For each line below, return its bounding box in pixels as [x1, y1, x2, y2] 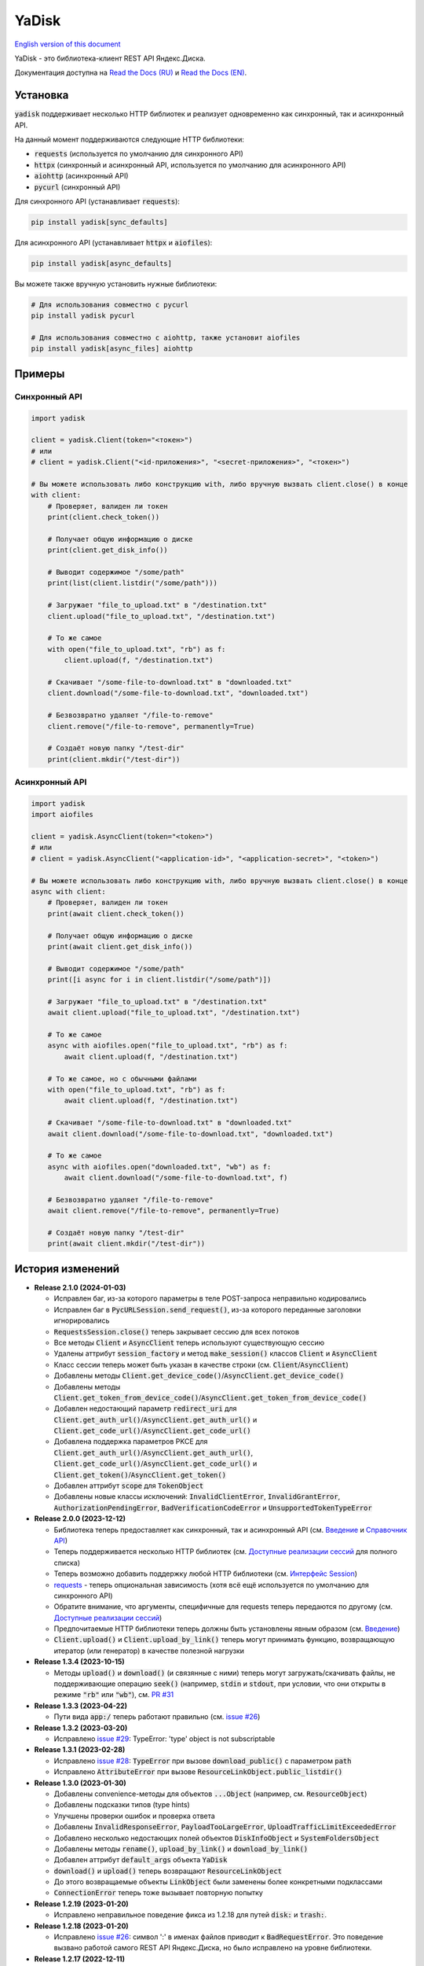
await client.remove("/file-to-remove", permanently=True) [47, 1206, 280, 1215]
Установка [14, 89, 69, 102]
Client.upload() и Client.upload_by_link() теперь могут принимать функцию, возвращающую [53, 1635, 395, 1644]
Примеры [14, 366, 65, 381]
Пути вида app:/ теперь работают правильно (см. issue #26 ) [53, 1712, 261, 1721]
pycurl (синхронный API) [34, 182, 121, 192]
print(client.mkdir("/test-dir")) [47, 755, 181, 764]
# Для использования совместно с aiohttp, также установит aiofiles [31, 333, 301, 342]
